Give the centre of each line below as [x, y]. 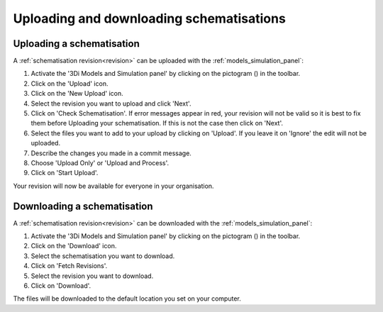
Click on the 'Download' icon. [74, 246]
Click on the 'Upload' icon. [70, 83]
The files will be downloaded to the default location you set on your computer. [127, 299]
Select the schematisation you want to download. [103, 256]
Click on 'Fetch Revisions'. [69, 266]
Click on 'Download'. [61, 286]
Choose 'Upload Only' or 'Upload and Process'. [100, 162]
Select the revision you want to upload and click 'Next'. [111, 104]
